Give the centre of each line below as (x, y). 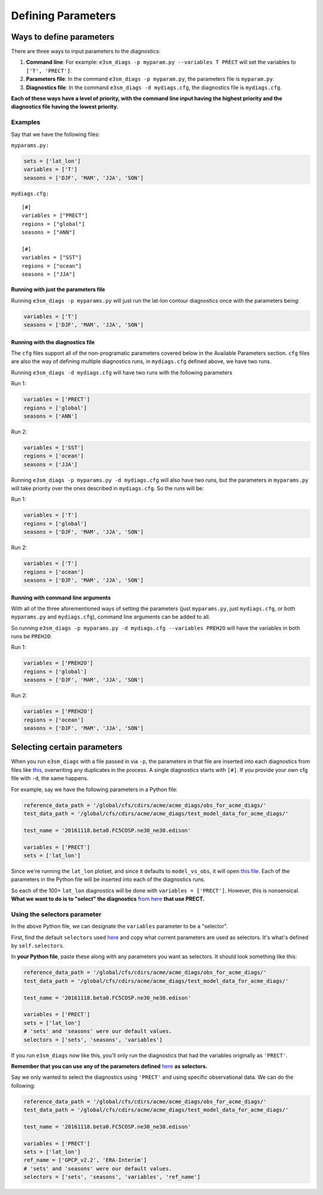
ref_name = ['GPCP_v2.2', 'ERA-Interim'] (85, 1160)
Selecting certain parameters (67, 747)
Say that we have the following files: (55, 134)
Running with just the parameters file (58, 289)
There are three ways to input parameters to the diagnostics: (86, 52)
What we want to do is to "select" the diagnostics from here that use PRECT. (108, 899)
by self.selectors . (38, 946)
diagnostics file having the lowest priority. (65, 107)
